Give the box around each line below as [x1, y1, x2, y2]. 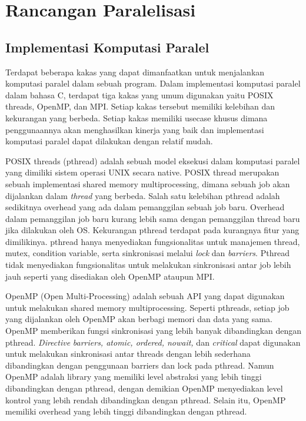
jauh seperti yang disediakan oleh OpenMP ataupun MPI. [5, 270, 215, 282]
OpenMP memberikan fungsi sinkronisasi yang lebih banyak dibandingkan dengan [5, 324, 302, 337]
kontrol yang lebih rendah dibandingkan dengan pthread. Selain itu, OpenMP [5, 393, 286, 406]
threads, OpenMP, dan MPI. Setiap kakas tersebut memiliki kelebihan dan [5, 100, 275, 112]
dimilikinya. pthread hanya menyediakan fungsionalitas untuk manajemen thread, [5, 235, 300, 247]
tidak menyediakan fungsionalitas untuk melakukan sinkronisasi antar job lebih [5, 258, 291, 271]
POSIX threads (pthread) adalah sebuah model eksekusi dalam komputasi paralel [5, 154, 300, 167]
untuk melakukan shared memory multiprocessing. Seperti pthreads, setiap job [5, 301, 290, 313]
